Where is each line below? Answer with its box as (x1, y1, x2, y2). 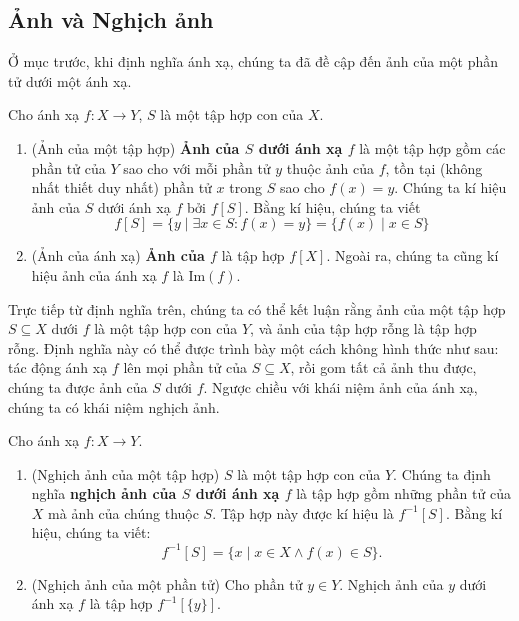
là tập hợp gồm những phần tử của (296, 483, 511, 504)
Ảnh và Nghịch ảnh (8, 4, 214, 35)
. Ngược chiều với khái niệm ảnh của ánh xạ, (203, 376, 478, 397)
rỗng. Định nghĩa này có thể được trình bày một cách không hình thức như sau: (8, 337, 499, 358)
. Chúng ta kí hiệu (394, 177, 507, 198)
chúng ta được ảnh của (8, 376, 148, 397)
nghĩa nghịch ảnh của (31, 483, 177, 504)
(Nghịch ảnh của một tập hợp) (31, 463, 220, 484)
